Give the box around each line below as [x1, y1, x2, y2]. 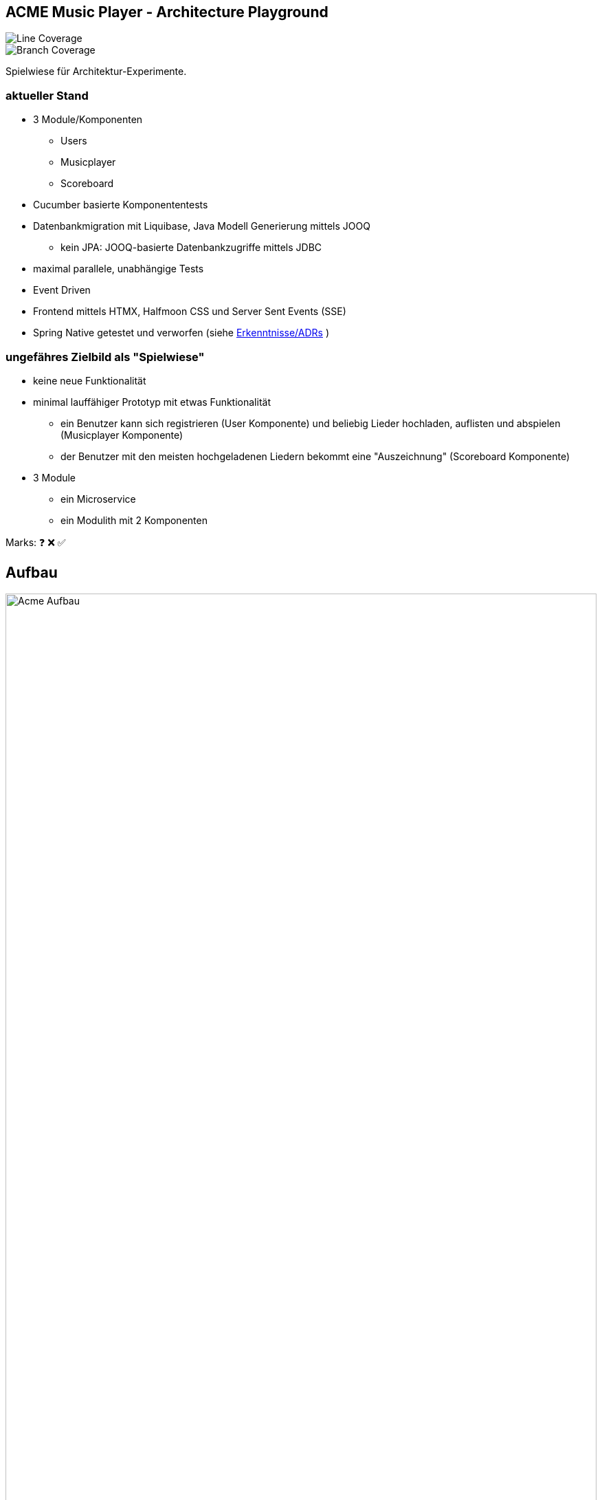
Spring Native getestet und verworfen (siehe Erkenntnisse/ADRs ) [33, 327, 330, 339]
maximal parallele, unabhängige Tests [33, 263, 204, 275]
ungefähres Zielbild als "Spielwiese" [5, 349, 205, 364]
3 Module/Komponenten [33, 113, 143, 126]
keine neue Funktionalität [33, 374, 146, 387]
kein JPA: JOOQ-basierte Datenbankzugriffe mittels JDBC [60, 241, 322, 254]
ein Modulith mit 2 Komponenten [60, 514, 208, 526]
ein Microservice [60, 492, 136, 505]
